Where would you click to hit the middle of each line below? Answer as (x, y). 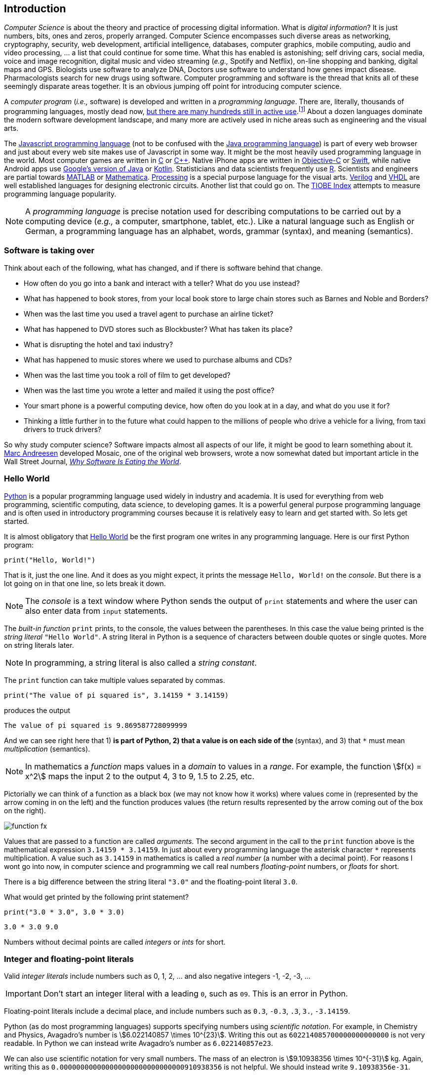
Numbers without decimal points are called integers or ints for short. (115, 942)
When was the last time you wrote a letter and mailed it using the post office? (149, 390)
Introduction (35, 9)
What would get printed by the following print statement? (97, 897)
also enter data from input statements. (97, 611)
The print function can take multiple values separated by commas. (115, 680)
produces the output (37, 710)
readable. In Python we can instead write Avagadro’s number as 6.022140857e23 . (139, 1043)
